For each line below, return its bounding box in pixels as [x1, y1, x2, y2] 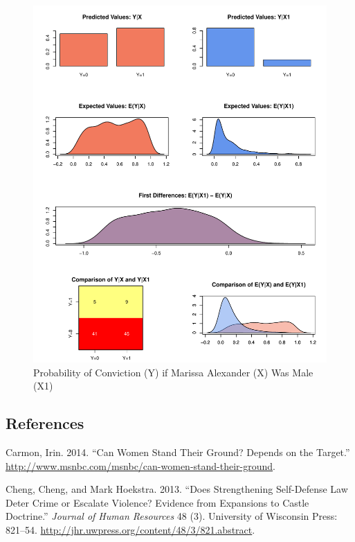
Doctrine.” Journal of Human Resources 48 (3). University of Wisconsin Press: [6, 509, 338, 523]
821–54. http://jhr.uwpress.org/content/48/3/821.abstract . [6, 522, 255, 536]
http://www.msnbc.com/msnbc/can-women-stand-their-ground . [6, 458, 275, 473]
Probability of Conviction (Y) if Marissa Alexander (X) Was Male [33, 365, 313, 379]
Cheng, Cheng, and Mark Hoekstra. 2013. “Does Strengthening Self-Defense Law [6, 482, 348, 496]
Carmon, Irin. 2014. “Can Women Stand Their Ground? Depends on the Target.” [6, 445, 350, 460]
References [6, 412, 84, 434]
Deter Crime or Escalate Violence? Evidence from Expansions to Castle [6, 495, 309, 509]
